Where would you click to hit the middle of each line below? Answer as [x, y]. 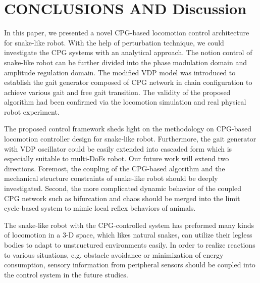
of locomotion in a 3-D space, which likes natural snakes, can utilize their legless [128, 235]
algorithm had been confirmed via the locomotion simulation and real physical [125, 102]
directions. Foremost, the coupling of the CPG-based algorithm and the [115, 168]
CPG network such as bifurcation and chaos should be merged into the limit [122, 198]
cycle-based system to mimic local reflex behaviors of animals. [100, 208]
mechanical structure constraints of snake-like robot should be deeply [111, 178]
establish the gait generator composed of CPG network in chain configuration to [128, 82]
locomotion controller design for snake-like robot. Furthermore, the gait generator [130, 139]
